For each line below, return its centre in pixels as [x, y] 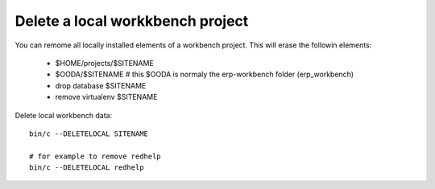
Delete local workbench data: [64, 115]
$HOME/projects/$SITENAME [105, 63]
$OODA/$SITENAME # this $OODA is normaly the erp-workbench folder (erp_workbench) [205, 74]
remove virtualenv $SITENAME [106, 97]
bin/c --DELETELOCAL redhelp [87, 168]
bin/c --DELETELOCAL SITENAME [89, 134]
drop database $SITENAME [101, 85]
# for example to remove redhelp [95, 156]
